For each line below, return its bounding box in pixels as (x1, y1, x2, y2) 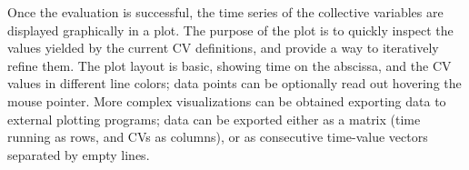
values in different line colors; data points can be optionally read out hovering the (7, 74, 462, 93)
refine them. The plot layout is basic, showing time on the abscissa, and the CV (7, 55, 452, 75)
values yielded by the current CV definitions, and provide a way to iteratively (7, 38, 439, 57)
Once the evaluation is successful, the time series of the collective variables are (7, 3, 444, 21)
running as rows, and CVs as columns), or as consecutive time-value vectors (7, 127, 428, 146)
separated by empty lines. (7, 145, 150, 164)
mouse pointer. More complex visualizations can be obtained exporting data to (7, 91, 446, 110)
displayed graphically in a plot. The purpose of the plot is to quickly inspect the (7, 20, 454, 39)
